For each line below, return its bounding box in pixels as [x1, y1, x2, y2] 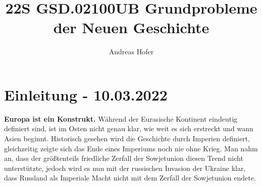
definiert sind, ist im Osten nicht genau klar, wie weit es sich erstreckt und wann [4, 123, 253, 134]
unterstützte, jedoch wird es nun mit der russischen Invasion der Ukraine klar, [4, 162, 246, 173]
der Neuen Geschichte [53, 17, 209, 38]
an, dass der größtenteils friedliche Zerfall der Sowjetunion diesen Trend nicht [4, 153, 243, 163]
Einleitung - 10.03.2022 [4, 84, 168, 105]
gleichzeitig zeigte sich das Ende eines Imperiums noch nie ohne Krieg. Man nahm [4, 143, 258, 153]
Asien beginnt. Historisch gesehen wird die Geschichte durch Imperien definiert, [4, 133, 250, 144]
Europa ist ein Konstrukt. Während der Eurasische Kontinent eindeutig [4, 113, 238, 124]
